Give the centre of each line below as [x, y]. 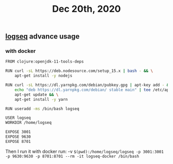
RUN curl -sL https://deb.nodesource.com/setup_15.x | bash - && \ [79, 71]
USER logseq [18, 118]
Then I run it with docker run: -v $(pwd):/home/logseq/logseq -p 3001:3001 [84, 151]
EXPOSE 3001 [18, 132]
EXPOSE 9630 [18, 137]
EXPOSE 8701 [18, 141]
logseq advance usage [42, 37]
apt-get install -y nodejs [44, 76]
